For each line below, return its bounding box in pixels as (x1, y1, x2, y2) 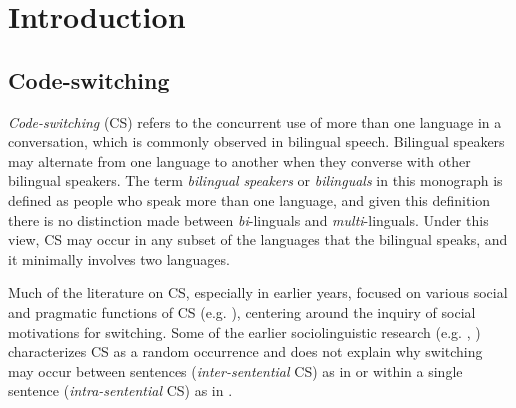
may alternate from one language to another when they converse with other (8, 150, 471, 171)
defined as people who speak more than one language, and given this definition (8, 189, 491, 210)
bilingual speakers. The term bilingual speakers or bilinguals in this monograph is (8, 170, 503, 191)
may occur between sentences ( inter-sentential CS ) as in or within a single (8, 360, 463, 381)
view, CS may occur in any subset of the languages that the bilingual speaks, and (8, 229, 508, 250)
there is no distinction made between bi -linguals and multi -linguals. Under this (8, 209, 489, 230)
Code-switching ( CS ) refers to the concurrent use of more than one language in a (8, 111, 502, 132)
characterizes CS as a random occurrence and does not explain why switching (8, 341, 483, 362)
